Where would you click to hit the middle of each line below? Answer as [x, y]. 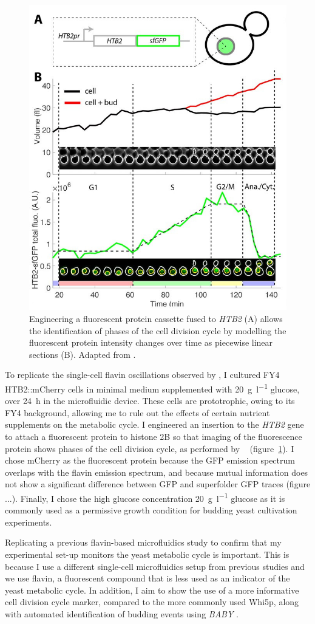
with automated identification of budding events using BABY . [122, 613]
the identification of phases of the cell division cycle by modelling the [158, 330]
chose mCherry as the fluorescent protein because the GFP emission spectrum [150, 460]
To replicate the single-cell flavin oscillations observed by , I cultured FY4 [142, 375]
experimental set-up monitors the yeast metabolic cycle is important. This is [147, 554]
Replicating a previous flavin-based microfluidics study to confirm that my [143, 542]
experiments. [29, 522]
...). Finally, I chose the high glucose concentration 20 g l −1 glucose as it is [145, 497]
